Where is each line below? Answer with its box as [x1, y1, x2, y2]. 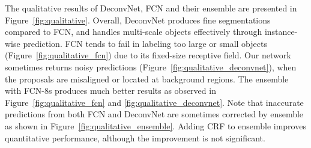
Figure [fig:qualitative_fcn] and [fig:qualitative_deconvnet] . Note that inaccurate [5, 96, 304, 108]
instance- [264, 25, 298, 38]
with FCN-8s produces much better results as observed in [5, 84, 216, 97]
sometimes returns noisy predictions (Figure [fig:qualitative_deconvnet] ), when [5, 60, 297, 73]
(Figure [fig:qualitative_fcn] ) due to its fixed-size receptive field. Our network [5, 49, 291, 61]
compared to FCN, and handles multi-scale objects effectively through [5, 25, 262, 38]
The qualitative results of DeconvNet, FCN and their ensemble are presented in [5, 2, 297, 14]
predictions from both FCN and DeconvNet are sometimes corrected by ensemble [5, 108, 304, 120]
